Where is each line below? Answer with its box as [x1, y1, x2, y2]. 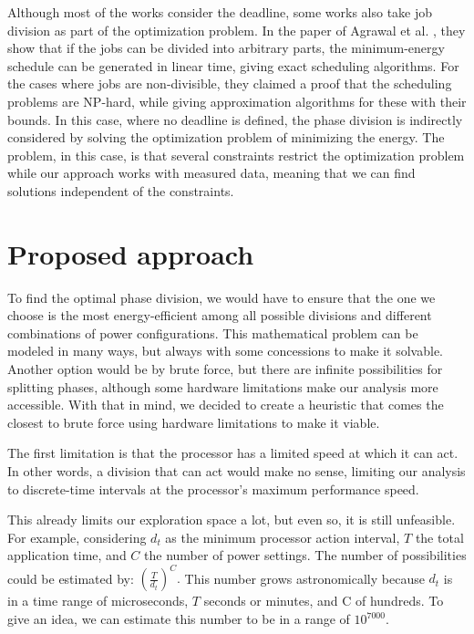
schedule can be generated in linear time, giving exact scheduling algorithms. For [7, 56, 459, 75]
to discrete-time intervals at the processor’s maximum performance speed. [7, 479, 419, 498]
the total [415, 527, 464, 546]
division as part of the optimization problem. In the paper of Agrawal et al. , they [7, 20, 466, 39]
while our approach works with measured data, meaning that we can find [7, 163, 416, 182]
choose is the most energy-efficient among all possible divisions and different [7, 306, 432, 325]
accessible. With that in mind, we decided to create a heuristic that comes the [7, 395, 444, 414]
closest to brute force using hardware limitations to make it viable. [7, 412, 380, 431]
